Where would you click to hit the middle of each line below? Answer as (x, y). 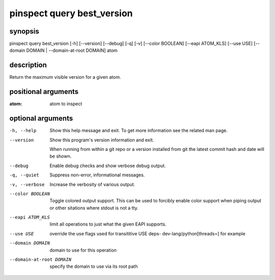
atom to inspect (66, 104)
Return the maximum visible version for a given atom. (65, 77)
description (28, 65)
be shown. (61, 156)
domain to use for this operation (83, 250)
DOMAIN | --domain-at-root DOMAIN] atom (72, 50)
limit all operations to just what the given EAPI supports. (108, 224)
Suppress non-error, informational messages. (97, 175)
